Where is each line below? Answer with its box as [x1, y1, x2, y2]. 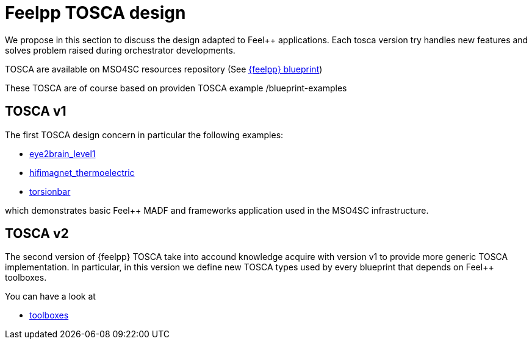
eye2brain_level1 [29, 148, 96, 159]
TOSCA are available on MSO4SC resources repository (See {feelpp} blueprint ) [5, 63, 323, 74]
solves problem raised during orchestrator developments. [5, 44, 235, 55]
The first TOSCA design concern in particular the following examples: [5, 129, 284, 140]
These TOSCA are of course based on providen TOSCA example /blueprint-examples [5, 82, 347, 93]
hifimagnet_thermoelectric [29, 167, 135, 178]
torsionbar [29, 186, 71, 197]
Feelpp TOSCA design [5, 2, 186, 23]
